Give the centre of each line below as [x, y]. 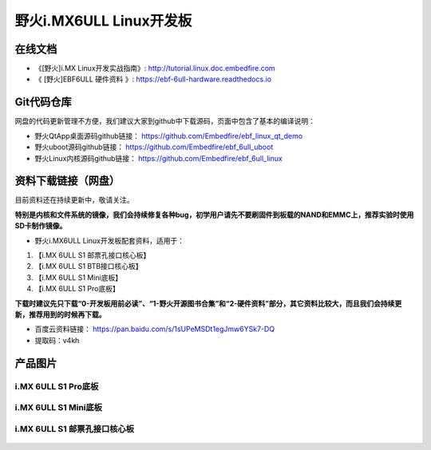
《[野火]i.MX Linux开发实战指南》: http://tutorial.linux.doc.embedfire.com [155, 69]
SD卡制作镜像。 [41, 226]
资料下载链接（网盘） [67, 181]
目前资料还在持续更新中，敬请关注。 [74, 200]
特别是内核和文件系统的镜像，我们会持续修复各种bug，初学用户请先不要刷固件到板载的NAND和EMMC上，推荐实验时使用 [214, 215]
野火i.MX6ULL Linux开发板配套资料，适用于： [110, 240]
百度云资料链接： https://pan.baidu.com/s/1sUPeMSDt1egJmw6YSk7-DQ [155, 329]
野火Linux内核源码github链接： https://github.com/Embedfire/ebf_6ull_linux [158, 158]
